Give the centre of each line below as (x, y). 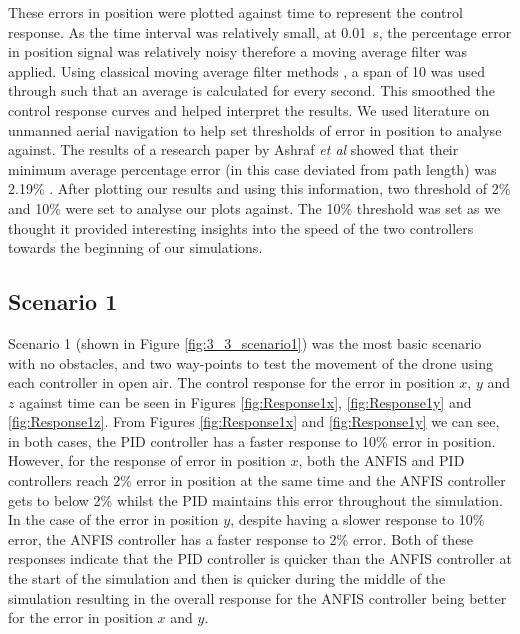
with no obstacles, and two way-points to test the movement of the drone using (250, 362)
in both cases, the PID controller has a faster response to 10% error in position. (252, 440)
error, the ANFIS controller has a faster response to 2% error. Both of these (241, 538)
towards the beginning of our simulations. (135, 247)
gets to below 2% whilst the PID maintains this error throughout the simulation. (255, 499)
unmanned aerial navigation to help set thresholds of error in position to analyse (255, 129)
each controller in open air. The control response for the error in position (231, 382)
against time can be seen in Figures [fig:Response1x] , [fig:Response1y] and (245, 401)
